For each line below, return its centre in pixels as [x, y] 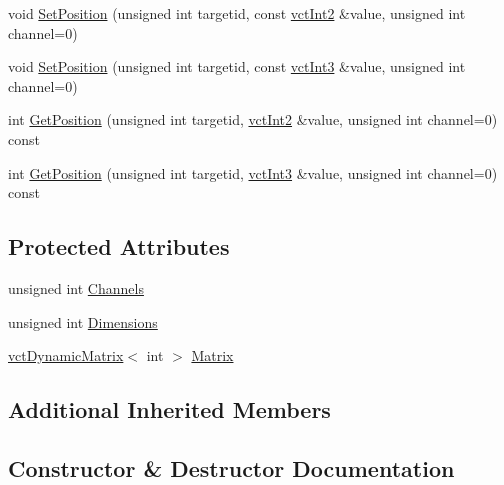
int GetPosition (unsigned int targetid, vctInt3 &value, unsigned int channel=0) [253, 172]
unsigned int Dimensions [83, 321]
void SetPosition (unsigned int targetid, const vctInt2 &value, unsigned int [237, 13]
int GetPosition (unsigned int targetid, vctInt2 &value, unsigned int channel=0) [253, 119]
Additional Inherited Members [169, 409]
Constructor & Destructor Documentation [231, 467]
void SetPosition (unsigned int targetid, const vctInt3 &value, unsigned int [237, 66]
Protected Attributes [119, 246]
